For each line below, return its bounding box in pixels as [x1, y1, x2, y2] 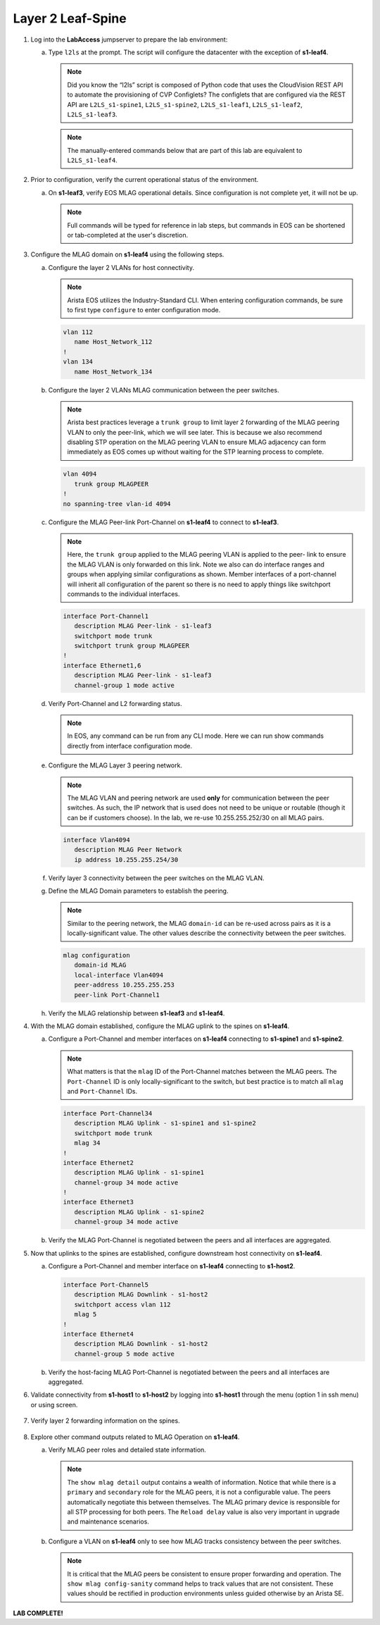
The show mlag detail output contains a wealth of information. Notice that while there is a [67, 1478, 336, 1486]
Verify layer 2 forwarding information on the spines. [30, 1416, 180, 1425]
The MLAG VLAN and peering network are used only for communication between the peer [67, 793, 330, 802]
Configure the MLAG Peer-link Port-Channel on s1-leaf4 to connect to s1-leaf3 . [48, 518, 279, 526]
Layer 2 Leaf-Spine [13, 11, 127, 26]
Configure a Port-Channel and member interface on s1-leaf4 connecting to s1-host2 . [48, 1262, 296, 1270]
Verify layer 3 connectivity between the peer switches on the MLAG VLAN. [48, 874, 265, 882]
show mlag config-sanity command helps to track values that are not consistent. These [67, 1579, 334, 1588]
